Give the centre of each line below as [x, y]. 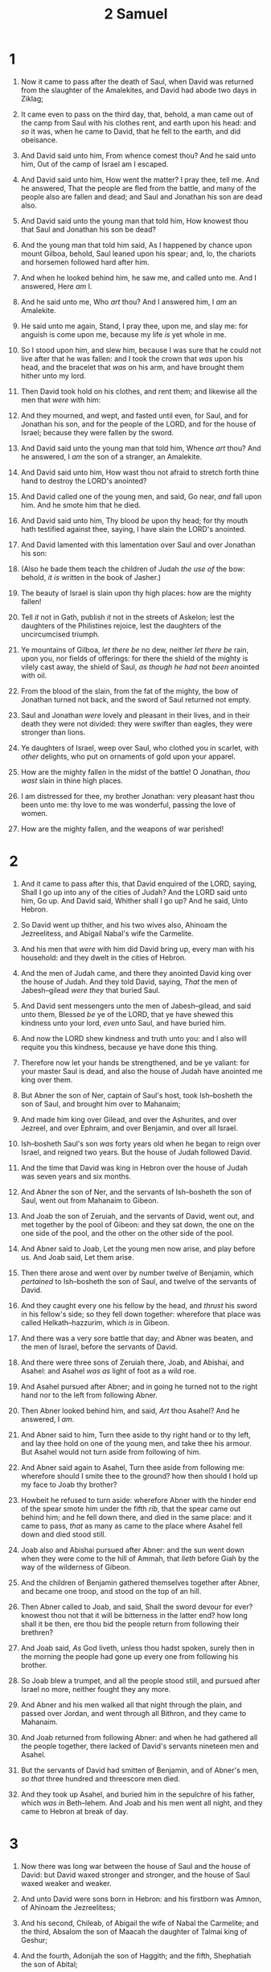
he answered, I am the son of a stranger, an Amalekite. [111, 456]
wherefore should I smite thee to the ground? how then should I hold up [139, 1476]
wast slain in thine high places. [72, 780]
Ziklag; [32, 98]
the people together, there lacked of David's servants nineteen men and [140, 1746]
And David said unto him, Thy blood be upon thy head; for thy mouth [134, 521]
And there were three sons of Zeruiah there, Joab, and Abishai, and [132, 1362]
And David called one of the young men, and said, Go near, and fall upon [141, 496]
